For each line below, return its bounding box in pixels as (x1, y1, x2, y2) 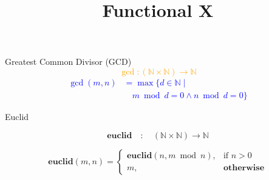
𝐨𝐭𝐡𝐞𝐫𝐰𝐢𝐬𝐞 (223, 164, 265, 173)
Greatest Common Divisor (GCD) (5, 55, 132, 68)
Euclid (5, 110, 29, 123)
